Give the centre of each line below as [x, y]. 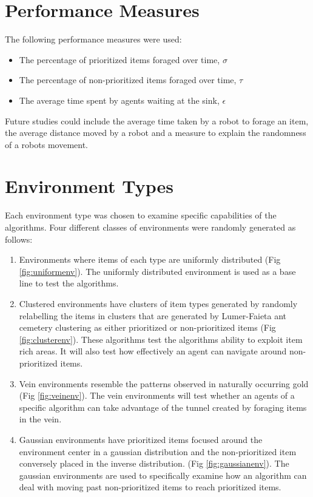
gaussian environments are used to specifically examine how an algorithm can [163, 475]
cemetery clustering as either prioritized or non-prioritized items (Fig [147, 327]
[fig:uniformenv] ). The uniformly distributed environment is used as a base [157, 271]
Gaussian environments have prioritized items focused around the [141, 439]
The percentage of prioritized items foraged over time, [119, 59]
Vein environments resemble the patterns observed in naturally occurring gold [164, 383]
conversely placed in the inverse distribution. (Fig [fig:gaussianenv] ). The [154, 463]
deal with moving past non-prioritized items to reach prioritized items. [150, 487]
